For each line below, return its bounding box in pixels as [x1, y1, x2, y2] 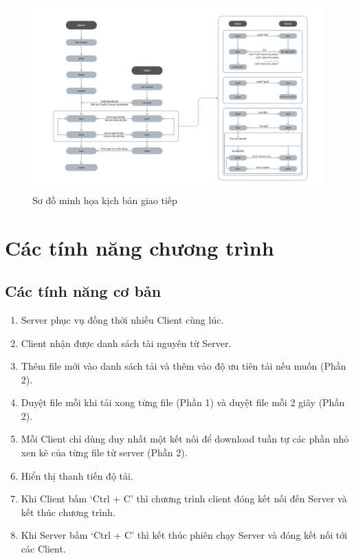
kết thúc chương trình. [21, 504, 115, 519]
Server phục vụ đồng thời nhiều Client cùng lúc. [21, 312, 224, 326]
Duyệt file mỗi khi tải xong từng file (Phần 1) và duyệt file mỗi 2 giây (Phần [21, 395, 345, 410]
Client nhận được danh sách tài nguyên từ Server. [21, 335, 232, 350]
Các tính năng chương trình [5, 233, 274, 261]
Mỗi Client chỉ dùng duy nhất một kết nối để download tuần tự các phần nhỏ [21, 432, 349, 446]
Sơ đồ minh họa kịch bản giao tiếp [32, 192, 177, 207]
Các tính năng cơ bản [5, 280, 162, 302]
